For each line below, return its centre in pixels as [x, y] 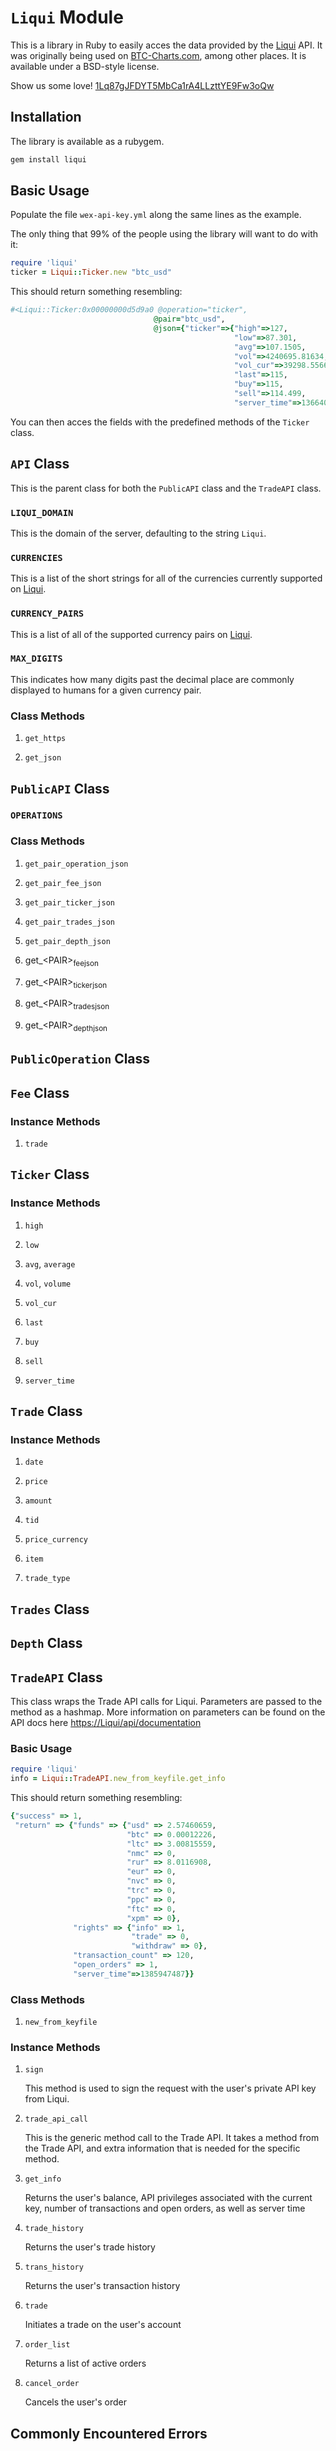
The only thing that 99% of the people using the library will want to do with [164, 234]
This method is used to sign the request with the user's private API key [170, 2088]
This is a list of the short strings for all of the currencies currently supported [166, 578]
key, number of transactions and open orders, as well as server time [165, 2208]
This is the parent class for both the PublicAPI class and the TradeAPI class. [166, 488]
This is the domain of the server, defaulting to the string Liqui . [138, 533]
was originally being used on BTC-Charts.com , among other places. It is [158, 55]
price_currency [56, 1540]
